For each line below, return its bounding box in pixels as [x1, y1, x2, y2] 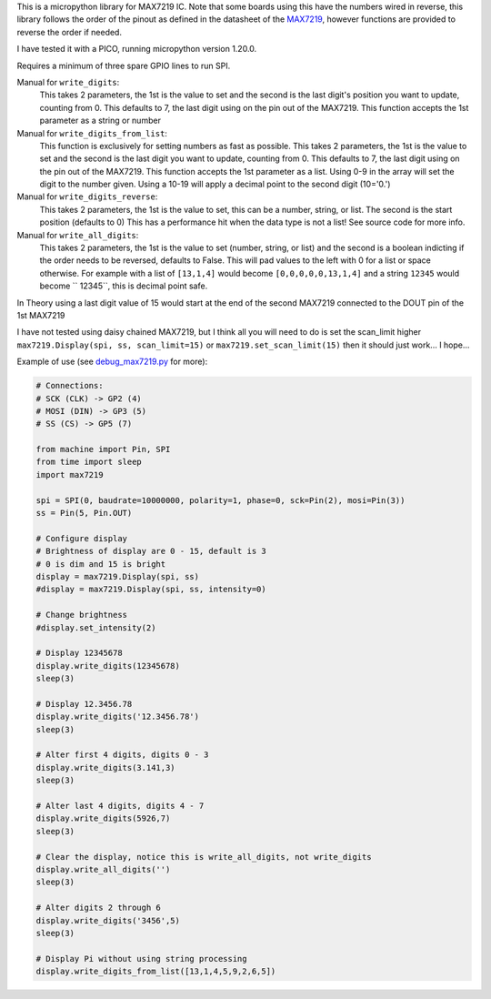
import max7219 [35, 469, 104, 479]
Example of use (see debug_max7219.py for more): [16, 356, 208, 368]
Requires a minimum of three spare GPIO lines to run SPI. [16, 60, 231, 71]
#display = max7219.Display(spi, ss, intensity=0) [35, 584, 267, 595]
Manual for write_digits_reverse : [16, 191, 158, 202]
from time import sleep [35, 457, 143, 468]
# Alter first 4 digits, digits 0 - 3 [35, 750, 209, 760]
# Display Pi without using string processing [35, 954, 247, 964]
